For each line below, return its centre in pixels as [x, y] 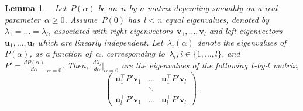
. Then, [75, 65]
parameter [23, 19]
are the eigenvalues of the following [184, 65]
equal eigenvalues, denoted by [217, 19]
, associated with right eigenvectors [110, 31]
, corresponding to [133, 53]
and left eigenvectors [246, 31]
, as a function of [61, 53]
